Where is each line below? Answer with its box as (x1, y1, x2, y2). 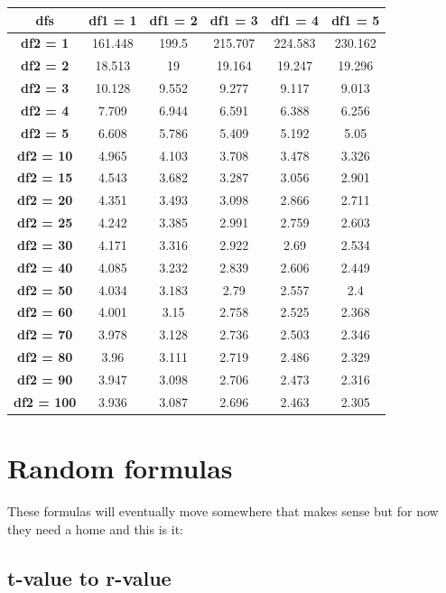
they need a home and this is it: (7, 519, 183, 538)
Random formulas (7, 449, 233, 486)
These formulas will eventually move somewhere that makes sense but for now (7, 502, 439, 521)
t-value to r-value (7, 563, 172, 591)
